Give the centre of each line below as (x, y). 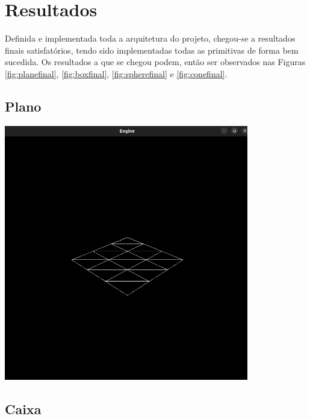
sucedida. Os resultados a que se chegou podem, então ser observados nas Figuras (155, 62)
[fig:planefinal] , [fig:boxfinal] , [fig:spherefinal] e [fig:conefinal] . (116, 73)
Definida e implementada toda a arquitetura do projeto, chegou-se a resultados (150, 38)
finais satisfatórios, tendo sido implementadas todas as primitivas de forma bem (152, 50)
